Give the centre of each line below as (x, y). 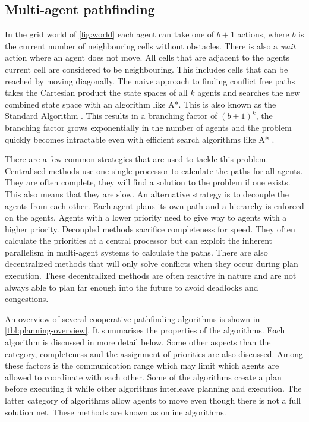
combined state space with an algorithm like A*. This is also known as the (141, 104)
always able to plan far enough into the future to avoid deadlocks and (132, 287)
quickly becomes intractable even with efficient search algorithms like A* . (140, 139)
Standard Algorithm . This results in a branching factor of (111, 116)
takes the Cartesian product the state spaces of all (96, 92)
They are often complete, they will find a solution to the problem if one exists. (148, 182)
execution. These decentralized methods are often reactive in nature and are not (151, 275)
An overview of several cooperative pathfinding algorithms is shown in (133, 318)
